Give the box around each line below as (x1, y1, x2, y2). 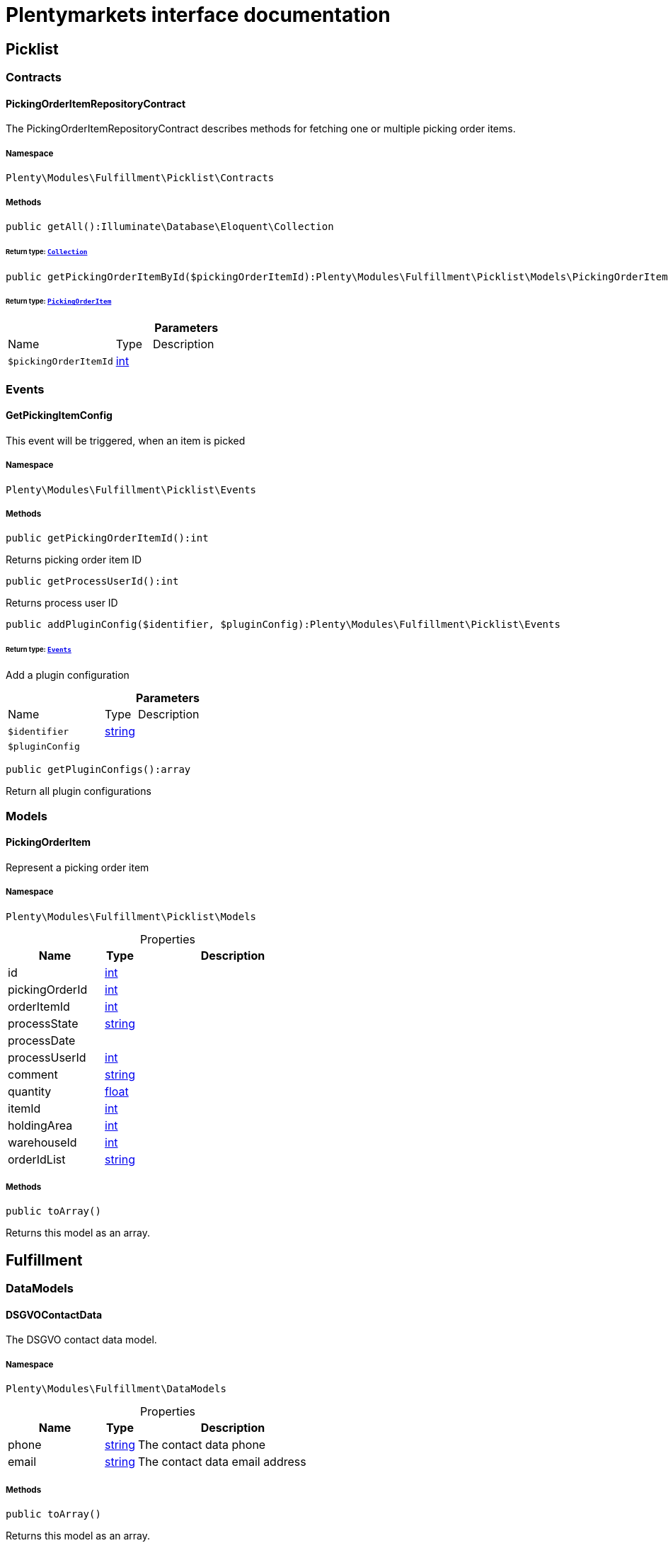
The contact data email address (138, 1455, 306, 1469)
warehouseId (8, 1135, 77, 1149)
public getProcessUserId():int (6, 575, 179, 587)
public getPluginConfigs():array (6, 764, 191, 776)
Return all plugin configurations (6, 785, 151, 798)
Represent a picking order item (6, 861, 149, 873)
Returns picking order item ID (6, 553, 142, 566)
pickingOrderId (8, 982, 88, 997)
